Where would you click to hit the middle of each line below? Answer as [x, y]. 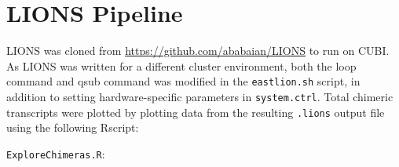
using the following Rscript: [73, 127]
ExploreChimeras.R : [56, 153]
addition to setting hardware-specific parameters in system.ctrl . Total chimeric [200, 96]
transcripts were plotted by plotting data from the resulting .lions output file [196, 112]
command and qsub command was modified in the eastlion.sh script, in [183, 81]
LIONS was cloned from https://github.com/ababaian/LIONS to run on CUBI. [198, 51]
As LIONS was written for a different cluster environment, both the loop [181, 65]
